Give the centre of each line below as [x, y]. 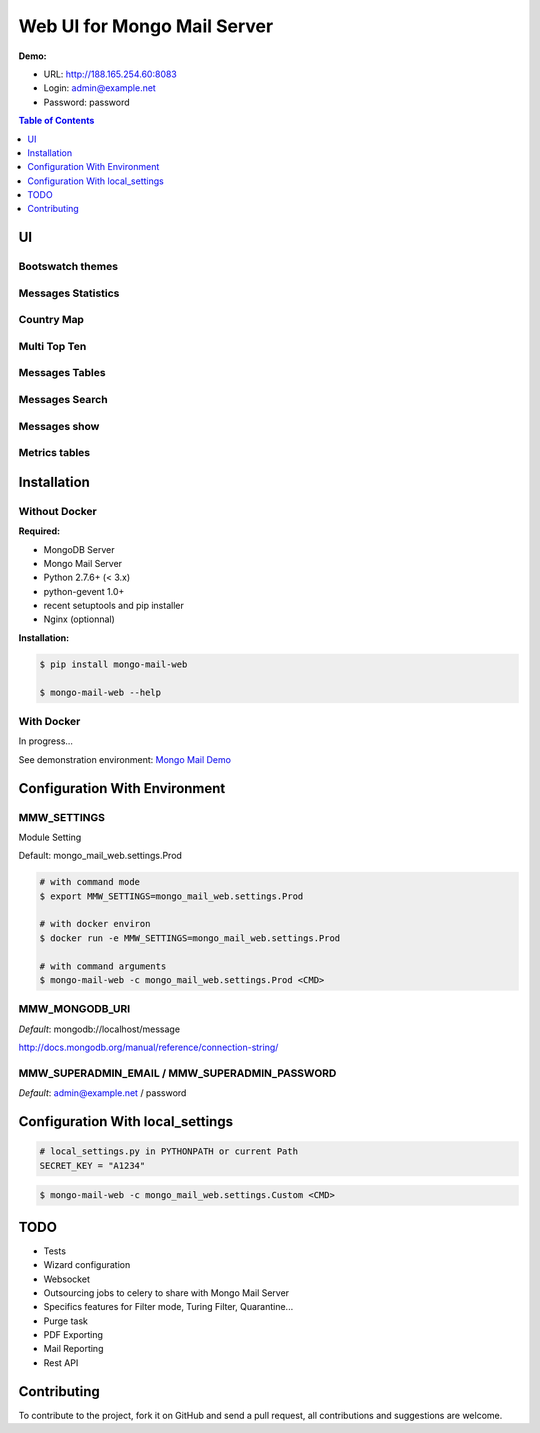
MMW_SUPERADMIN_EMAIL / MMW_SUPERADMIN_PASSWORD [177, 1073]
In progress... [46, 741]
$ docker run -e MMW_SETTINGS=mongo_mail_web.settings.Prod [190, 938]
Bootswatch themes [68, 267]
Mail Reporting [73, 1349]
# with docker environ [95, 924]
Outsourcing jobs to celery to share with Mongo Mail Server [166, 1292]
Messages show [59, 426]
